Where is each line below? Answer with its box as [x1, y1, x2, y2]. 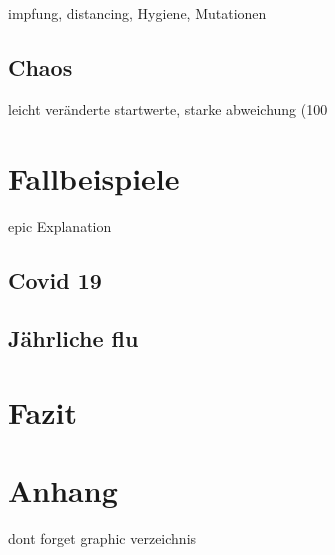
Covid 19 [8, 264, 102, 295]
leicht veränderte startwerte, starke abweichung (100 [8, 98, 328, 119]
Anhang [8, 470, 118, 511]
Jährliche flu [8, 323, 139, 354]
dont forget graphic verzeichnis [8, 528, 197, 549]
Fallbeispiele [8, 157, 180, 198]
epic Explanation [8, 215, 112, 236]
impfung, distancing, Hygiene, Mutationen [8, 3, 267, 23]
